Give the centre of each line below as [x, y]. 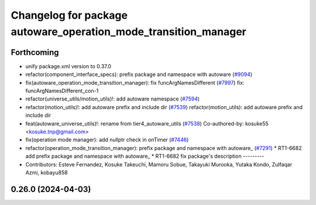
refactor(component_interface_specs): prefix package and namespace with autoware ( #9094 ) [139, 74]
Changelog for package [69, 15]
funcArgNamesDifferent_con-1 [62, 91]
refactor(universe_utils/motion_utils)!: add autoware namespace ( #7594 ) [113, 99]
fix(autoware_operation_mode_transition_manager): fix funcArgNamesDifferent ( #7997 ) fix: [135, 82]
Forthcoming [35, 52]
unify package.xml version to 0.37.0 [68, 66]
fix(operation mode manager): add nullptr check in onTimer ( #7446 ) [107, 140]
